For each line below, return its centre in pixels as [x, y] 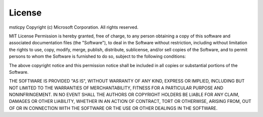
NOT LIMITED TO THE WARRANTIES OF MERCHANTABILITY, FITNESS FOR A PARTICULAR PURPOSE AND [116, 88]
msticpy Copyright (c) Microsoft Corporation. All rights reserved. [74, 27]
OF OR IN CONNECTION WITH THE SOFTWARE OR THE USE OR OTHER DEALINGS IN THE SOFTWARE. [113, 108]
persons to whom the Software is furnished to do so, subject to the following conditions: [97, 56]
